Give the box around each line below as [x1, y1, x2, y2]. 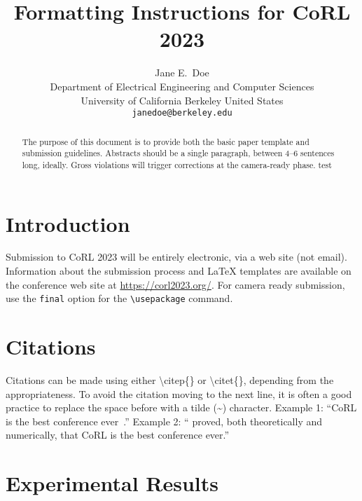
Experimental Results [6, 469, 218, 497]
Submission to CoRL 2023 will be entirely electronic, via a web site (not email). [6, 249, 347, 264]
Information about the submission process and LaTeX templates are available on [6, 263, 351, 278]
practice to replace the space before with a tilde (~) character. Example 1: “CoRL [6, 400, 357, 415]
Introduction [6, 209, 130, 238]
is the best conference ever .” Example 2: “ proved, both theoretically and [6, 413, 323, 428]
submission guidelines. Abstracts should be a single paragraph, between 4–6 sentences [22, 147, 335, 159]
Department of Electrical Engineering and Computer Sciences [50, 78, 314, 93]
